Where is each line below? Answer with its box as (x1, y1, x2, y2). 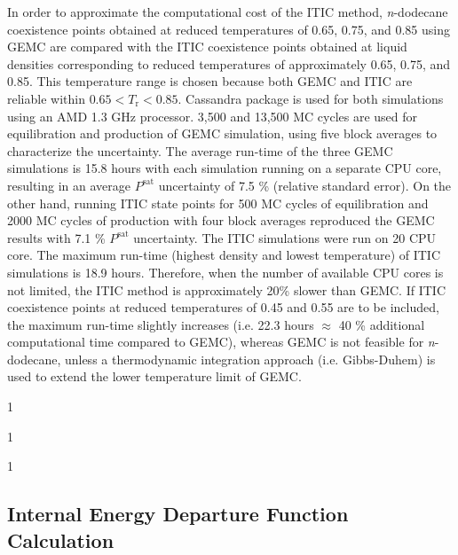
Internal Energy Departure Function (7, 500, 349, 528)
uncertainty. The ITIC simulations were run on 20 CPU (133, 228, 437, 246)
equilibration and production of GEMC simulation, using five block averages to (7, 124, 438, 143)
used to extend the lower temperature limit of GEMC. (7, 367, 302, 386)
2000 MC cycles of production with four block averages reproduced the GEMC (7, 211, 435, 230)
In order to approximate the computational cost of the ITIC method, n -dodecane (7, 3, 448, 20)
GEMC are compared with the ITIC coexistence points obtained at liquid (7, 37, 407, 56)
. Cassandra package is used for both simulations (178, 89, 444, 107)
